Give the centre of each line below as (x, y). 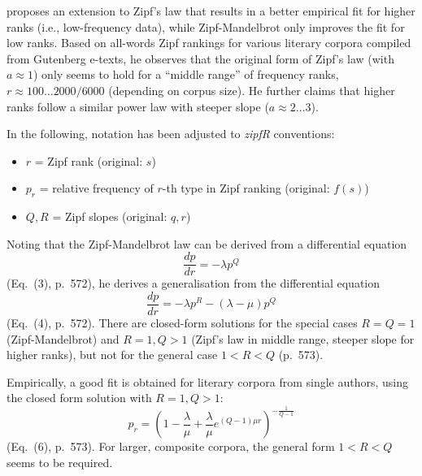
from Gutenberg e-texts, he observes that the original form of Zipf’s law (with (200, 58)
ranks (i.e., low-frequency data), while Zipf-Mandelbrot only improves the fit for (206, 26)
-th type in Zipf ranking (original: (246, 188)
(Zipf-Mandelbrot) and (63, 338)
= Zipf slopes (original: (110, 216)
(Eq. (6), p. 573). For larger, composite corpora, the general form (171, 446)
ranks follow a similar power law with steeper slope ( (138, 106)
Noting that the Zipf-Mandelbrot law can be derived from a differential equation (207, 243)
